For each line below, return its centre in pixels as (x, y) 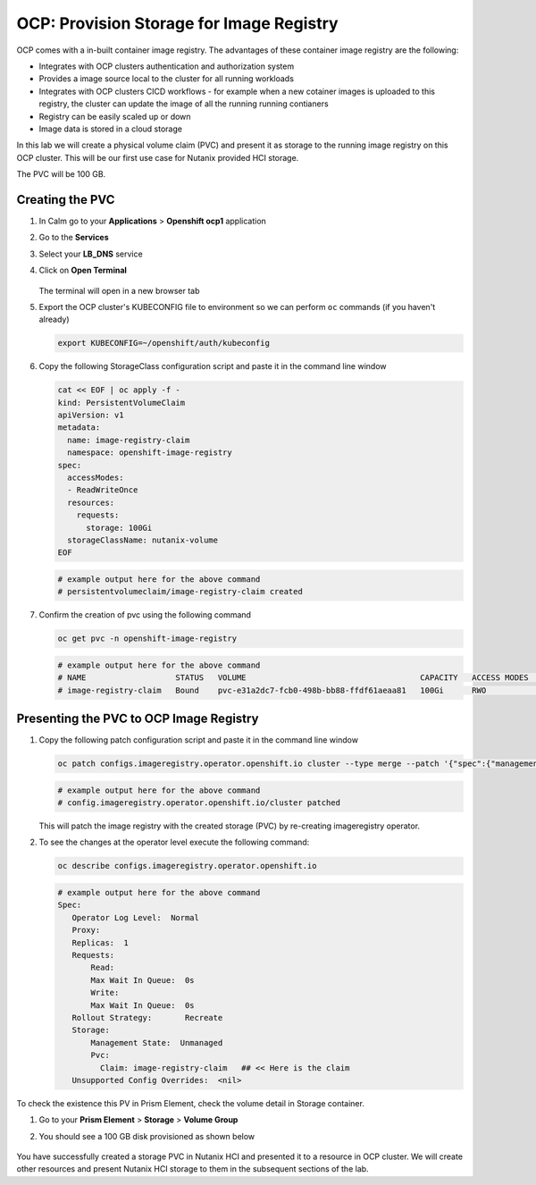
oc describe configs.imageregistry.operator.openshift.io (187, 866)
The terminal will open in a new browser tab (119, 290)
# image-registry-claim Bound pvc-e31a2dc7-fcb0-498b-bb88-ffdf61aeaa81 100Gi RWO (272, 690)
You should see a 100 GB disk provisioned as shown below (147, 1136)
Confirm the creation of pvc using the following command (145, 615)
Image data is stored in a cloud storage (111, 129)
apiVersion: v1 (91, 415)
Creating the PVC (66, 200)
